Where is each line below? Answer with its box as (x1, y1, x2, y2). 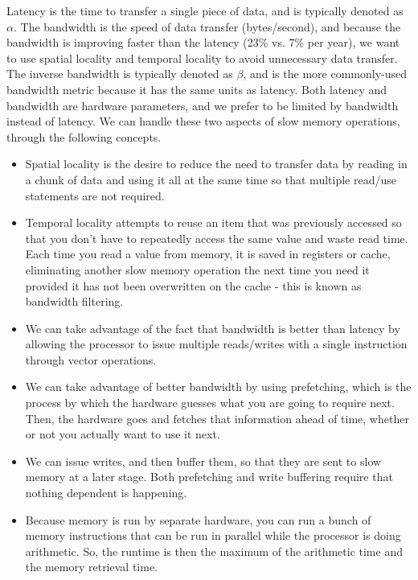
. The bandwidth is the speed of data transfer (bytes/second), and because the (13, 18, 401, 35)
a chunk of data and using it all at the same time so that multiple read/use (25, 171, 396, 187)
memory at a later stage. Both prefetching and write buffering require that (25, 468, 393, 485)
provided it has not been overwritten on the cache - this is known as (25, 277, 362, 294)
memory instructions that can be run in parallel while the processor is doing (25, 527, 401, 544)
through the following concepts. (6, 128, 162, 145)
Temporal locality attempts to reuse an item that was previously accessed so (25, 214, 402, 231)
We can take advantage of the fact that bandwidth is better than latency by (25, 319, 400, 336)
